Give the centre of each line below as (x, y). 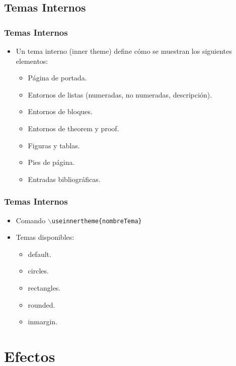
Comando (31, 220)
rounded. (42, 304)
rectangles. (44, 288)
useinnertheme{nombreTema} (97, 221)
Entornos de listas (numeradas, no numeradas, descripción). (120, 94)
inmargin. (43, 322)
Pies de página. (51, 162)
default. (40, 254)
